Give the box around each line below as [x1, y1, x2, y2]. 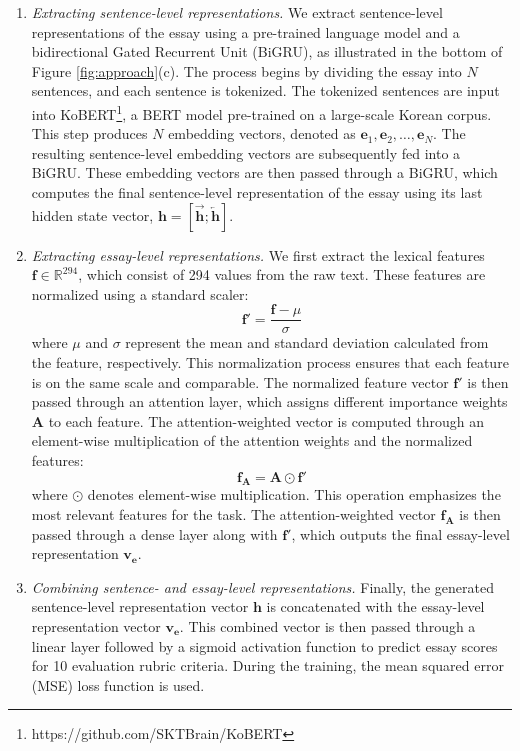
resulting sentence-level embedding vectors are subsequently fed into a [31, 142, 461, 163]
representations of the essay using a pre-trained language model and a [31, 21, 460, 42]
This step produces [31, 123, 148, 144]
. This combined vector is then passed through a [179, 615, 476, 636]
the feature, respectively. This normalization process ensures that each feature [31, 352, 509, 373]
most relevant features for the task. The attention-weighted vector [31, 503, 436, 524]
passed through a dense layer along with [31, 523, 278, 544]
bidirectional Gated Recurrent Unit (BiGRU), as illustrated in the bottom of [31, 41, 503, 62]
